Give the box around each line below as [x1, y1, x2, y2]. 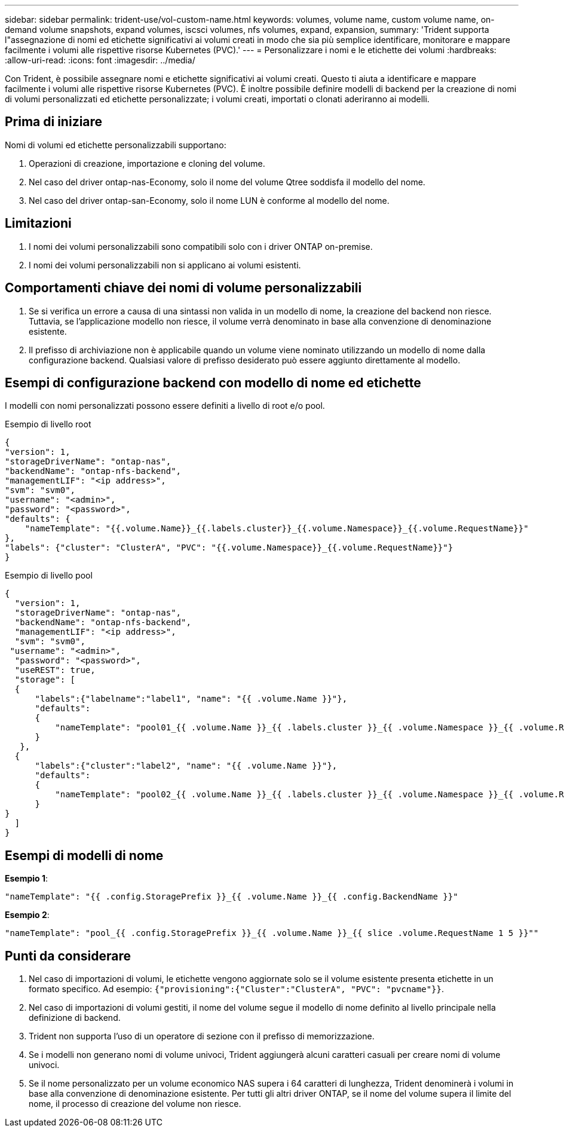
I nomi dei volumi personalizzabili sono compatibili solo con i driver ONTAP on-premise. [29, 241, 373, 252]
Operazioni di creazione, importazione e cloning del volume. [29, 158, 265, 169]
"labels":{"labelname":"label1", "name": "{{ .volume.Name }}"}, [35, 694, 348, 704]
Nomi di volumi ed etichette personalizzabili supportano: [5, 139, 226, 150]
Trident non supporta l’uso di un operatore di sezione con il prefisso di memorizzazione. [29, 1031, 375, 1042]
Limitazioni [5, 216, 72, 231]
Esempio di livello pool [5, 570, 93, 581]
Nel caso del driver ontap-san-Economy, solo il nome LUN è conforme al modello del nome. [29, 195, 390, 206]
